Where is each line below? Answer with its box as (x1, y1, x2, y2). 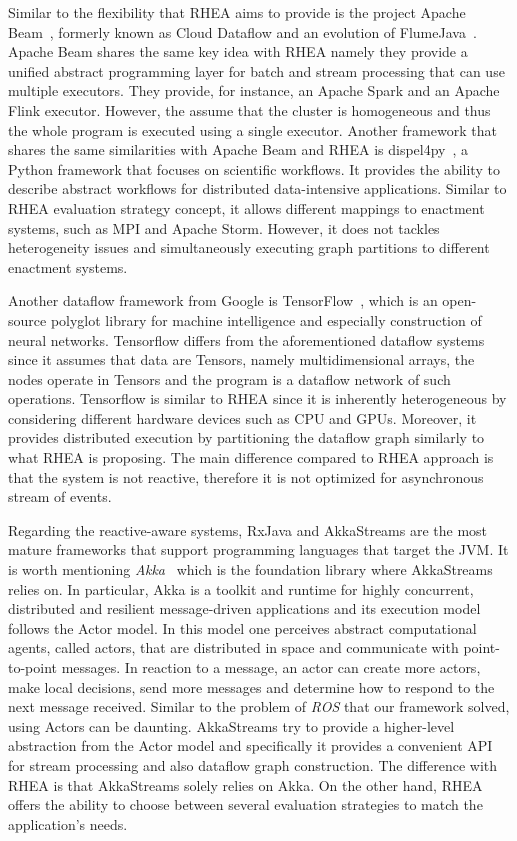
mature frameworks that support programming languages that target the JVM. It (8, 539, 509, 560)
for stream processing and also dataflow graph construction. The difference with (8, 754, 498, 775)
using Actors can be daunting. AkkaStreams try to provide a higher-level (8, 715, 455, 736)
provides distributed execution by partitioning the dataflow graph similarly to (8, 427, 485, 448)
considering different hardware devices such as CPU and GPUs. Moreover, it (8, 407, 477, 428)
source (8, 309, 47, 330)
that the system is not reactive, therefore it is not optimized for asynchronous (8, 466, 484, 487)
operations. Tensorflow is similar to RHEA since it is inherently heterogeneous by (8, 388, 507, 409)
